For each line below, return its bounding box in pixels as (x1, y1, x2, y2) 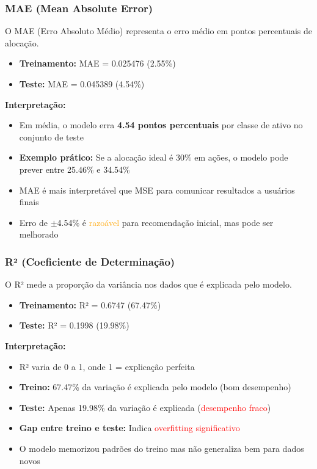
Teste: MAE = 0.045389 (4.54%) (19, 78, 145, 90)
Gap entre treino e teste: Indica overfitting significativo (19, 421, 240, 434)
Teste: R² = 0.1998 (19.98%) (19, 319, 129, 332)
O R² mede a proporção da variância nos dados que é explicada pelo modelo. (5, 278, 292, 291)
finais (19, 195, 39, 208)
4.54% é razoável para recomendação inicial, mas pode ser (57, 216, 274, 228)
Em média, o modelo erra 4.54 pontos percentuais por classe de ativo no (19, 118, 303, 131)
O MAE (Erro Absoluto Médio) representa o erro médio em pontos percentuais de (5, 24, 313, 37)
